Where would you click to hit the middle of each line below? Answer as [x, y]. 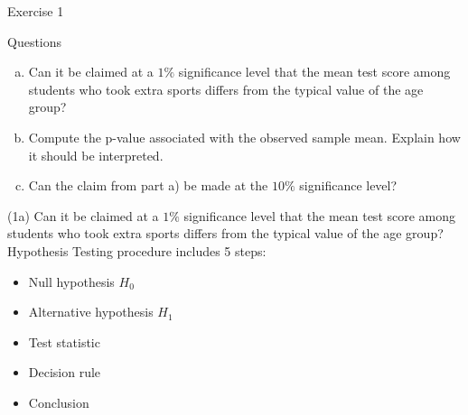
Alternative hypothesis [91, 312]
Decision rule [65, 372]
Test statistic [64, 341]
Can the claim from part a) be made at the [148, 185]
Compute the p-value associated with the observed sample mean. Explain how [244, 137]
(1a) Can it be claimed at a [83, 215]
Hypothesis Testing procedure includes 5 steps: [137, 250]
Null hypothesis [71, 281]
